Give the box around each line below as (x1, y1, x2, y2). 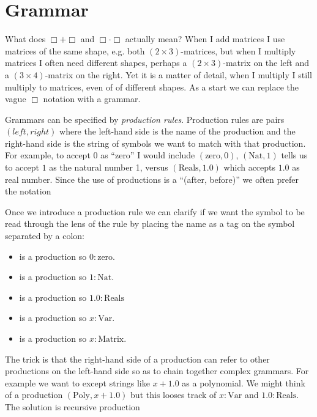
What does (5, 32, 46, 45)
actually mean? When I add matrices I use (125, 32, 285, 45)
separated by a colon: (5, 229, 85, 242)
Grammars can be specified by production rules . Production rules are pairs (5, 113, 285, 125)
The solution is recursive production (5, 400, 140, 413)
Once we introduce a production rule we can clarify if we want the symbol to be (5, 205, 305, 218)
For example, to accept (5, 149, 91, 161)
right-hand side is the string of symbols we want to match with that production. (5, 136, 306, 149)
